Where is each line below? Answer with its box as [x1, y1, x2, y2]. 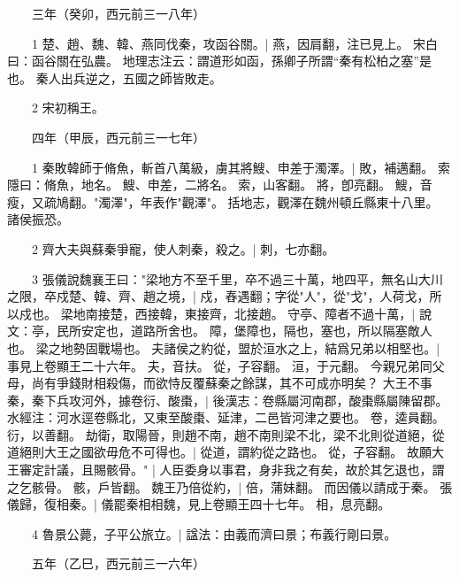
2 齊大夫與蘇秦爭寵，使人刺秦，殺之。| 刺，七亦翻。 [31, 239, 335, 258]
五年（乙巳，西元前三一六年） [31, 554, 205, 573]
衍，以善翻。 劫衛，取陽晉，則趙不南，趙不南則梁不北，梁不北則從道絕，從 [7, 425, 445, 443]
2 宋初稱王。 [31, 98, 104, 117]
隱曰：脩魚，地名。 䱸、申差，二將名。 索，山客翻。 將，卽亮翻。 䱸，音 [7, 175, 432, 194]
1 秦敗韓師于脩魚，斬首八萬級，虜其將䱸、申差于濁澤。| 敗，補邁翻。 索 [31, 158, 450, 176]
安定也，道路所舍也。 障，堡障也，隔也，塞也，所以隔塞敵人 [80, 321, 432, 340]
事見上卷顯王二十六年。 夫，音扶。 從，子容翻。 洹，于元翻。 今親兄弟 [7, 356, 420, 374]
